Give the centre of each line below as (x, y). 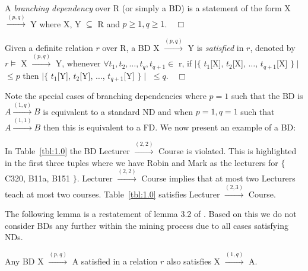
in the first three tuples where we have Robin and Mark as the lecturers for (142, 162)
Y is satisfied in (216, 47)
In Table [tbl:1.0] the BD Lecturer (67, 151)
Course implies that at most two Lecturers (218, 178)
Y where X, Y (56, 23)
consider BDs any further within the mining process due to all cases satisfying (147, 225)
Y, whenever (78, 63)
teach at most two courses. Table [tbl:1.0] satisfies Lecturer (112, 194)
